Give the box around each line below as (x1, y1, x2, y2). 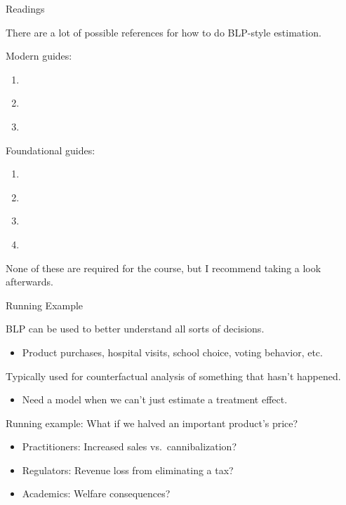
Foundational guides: (6, 142, 95, 157)
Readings (6, 1, 45, 15)
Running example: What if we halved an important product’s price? (6, 415, 298, 430)
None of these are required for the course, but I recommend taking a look (6, 260, 321, 275)
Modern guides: (6, 48, 72, 63)
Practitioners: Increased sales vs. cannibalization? (22, 439, 237, 454)
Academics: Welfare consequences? (22, 486, 171, 501)
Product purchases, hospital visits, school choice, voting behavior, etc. (22, 344, 323, 359)
